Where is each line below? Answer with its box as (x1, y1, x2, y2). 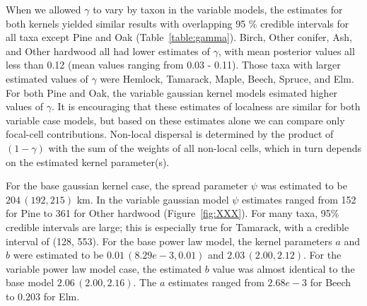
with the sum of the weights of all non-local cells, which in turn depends (48, 140, 362, 155)
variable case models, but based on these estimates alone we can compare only (6, 112, 345, 127)
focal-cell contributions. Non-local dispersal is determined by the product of (6, 126, 334, 141)
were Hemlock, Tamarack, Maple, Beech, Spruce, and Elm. (100, 71, 354, 86)
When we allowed (6, 2, 81, 16)
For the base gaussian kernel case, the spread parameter (6, 178, 248, 193)
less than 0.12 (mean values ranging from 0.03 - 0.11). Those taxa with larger (6, 57, 341, 72)
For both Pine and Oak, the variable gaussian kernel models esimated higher (6, 85, 338, 100)
